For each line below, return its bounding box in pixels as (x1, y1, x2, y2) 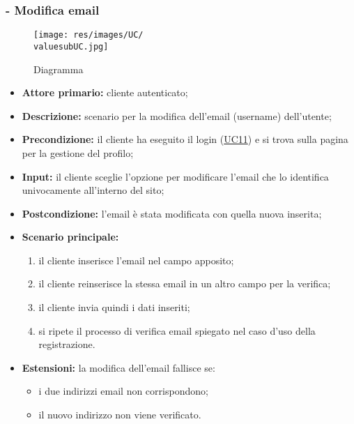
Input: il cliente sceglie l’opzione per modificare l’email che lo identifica (22, 169, 329, 183)
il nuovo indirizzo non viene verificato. (38, 407, 201, 422)
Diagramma (33, 61, 84, 76)
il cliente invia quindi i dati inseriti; (38, 300, 190, 315)
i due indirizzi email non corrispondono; (38, 384, 208, 398)
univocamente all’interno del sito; (22, 183, 164, 197)
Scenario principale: (22, 229, 119, 244)
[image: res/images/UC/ (33, 30, 144, 40)
